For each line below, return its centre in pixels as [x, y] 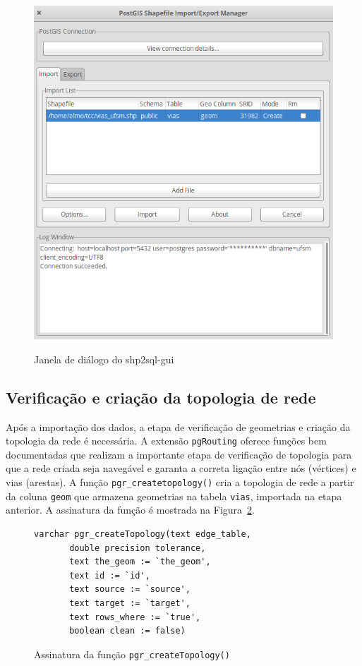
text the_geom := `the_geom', [140, 562]
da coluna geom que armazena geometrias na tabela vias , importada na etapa [174, 496]
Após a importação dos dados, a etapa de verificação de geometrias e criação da [178, 426]
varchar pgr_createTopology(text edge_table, [143, 534]
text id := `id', [110, 575]
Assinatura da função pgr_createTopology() [132, 654]
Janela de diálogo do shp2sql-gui [104, 359]
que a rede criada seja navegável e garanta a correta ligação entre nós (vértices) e [181, 468]
